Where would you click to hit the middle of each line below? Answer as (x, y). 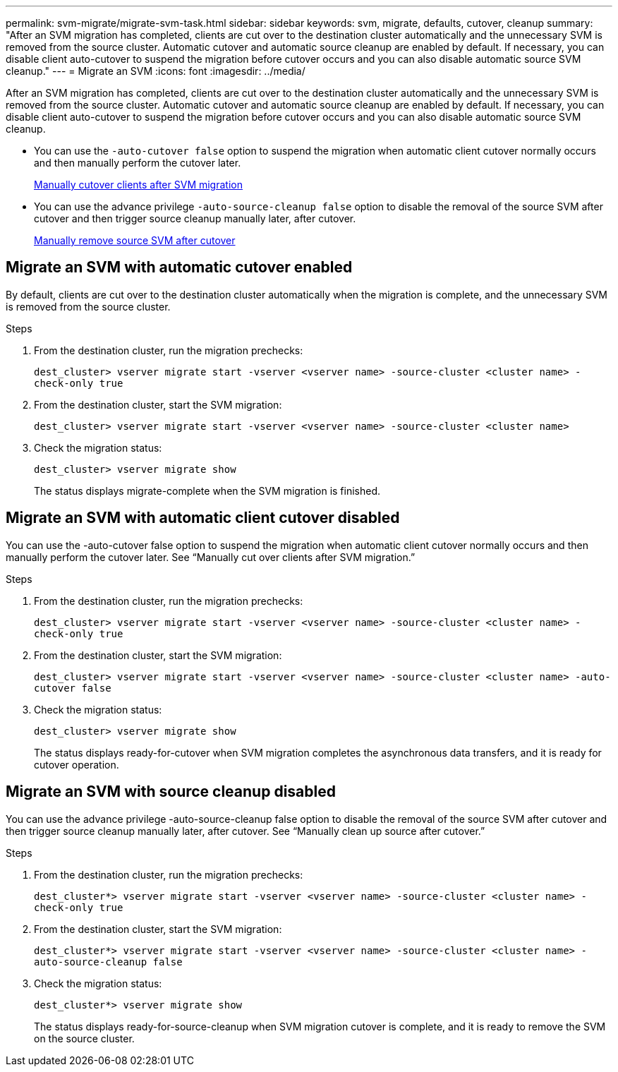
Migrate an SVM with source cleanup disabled (171, 792)
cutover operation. (77, 764)
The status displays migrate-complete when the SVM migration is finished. (207, 490)
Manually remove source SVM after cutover (135, 240)
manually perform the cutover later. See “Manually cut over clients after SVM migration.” (211, 557)
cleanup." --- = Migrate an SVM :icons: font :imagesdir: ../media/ (156, 71)
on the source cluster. (84, 1038)
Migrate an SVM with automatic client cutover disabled (203, 518)
